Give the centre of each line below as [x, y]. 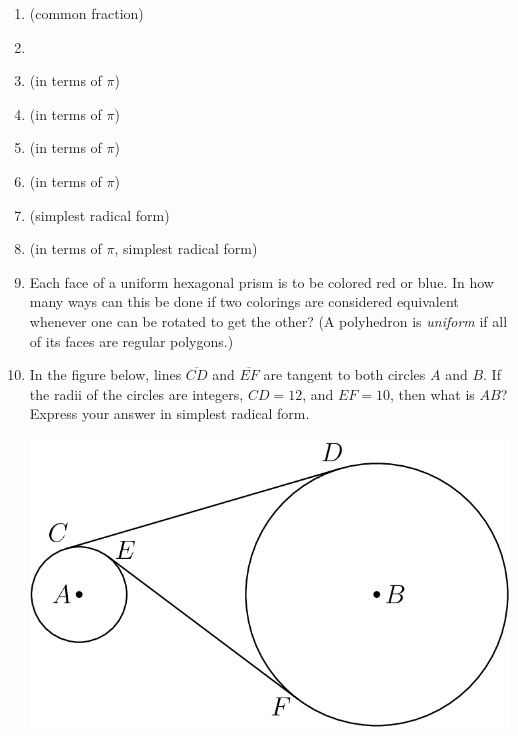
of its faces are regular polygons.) [131, 340]
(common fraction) [86, 13]
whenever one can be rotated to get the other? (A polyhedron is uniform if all [268, 320]
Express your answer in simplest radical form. [169, 413]
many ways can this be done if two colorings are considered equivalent [244, 301]
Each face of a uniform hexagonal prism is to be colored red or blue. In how [261, 281]
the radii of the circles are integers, [136, 393]
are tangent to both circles [344, 374]
